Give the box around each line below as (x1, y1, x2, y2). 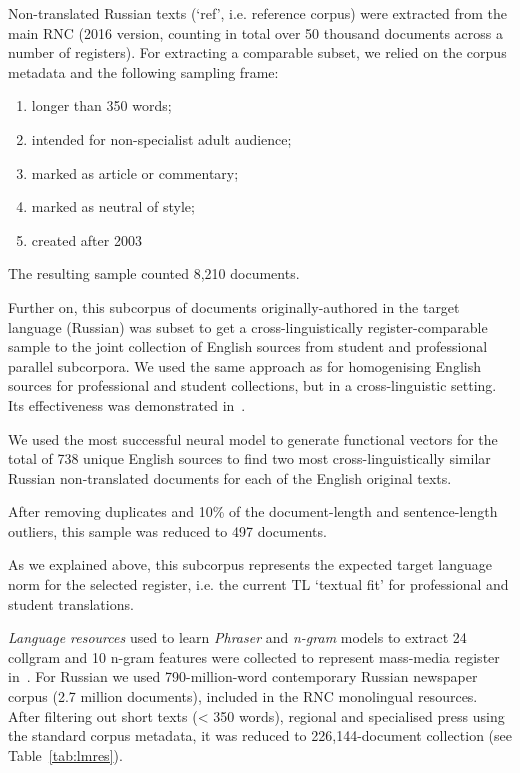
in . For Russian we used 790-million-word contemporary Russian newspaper (8, 666, 478, 687)
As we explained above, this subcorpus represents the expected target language (8, 554, 492, 575)
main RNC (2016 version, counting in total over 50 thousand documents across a (8, 22, 503, 43)
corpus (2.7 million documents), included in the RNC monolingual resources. (8, 686, 478, 707)
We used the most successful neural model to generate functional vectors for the (8, 428, 498, 449)
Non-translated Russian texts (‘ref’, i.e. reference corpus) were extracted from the (8, 3, 508, 23)
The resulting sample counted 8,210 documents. (8, 263, 300, 284)
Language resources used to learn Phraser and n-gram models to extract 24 (8, 627, 467, 648)
